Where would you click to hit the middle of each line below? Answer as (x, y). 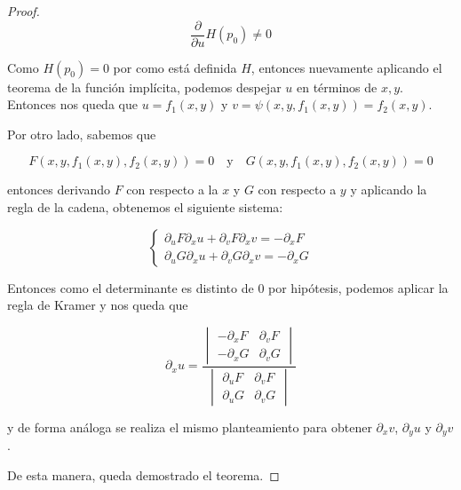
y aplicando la (389, 190)
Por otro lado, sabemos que (82, 134)
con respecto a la (172, 190)
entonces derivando (59, 190)
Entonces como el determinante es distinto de (131, 287)
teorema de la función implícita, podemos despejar (144, 87)
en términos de (337, 87)
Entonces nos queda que (72, 104)
